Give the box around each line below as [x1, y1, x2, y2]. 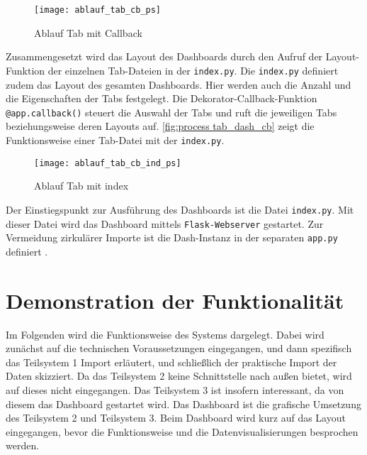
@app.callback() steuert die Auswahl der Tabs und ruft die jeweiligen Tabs [6, 104, 337, 119]
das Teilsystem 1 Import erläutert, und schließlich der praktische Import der [6, 354, 337, 369]
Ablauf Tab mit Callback [34, 25, 142, 40]
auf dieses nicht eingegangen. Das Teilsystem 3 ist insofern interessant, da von [6, 382, 344, 397]
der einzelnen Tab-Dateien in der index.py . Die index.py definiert [47, 62, 339, 77]
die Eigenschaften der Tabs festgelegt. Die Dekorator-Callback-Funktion [6, 91, 317, 106]
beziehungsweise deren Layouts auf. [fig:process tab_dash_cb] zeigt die [6, 119, 315, 133]
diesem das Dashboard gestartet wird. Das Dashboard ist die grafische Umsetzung [6, 396, 361, 411]
